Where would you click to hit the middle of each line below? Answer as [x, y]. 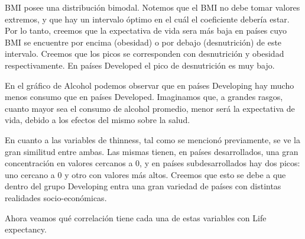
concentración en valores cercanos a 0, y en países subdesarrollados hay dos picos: [152, 163]
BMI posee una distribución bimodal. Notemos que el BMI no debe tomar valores [152, 7]
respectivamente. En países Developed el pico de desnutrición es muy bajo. [140, 65]
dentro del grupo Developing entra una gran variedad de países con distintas [143, 186]
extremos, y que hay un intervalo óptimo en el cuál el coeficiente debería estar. [147, 19]
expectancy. [26, 229]
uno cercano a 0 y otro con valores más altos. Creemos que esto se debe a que [145, 174]
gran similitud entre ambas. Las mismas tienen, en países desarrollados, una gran [152, 151]
